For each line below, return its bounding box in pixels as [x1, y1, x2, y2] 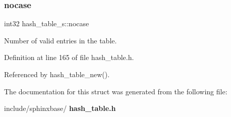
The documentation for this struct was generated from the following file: [4, 86, 227, 96]
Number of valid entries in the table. [4, 35, 117, 45]
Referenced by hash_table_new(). [4, 69, 110, 79]
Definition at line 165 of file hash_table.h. [4, 52, 134, 63]
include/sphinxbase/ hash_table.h [4, 103, 116, 113]
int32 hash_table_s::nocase [4, 18, 89, 29]
